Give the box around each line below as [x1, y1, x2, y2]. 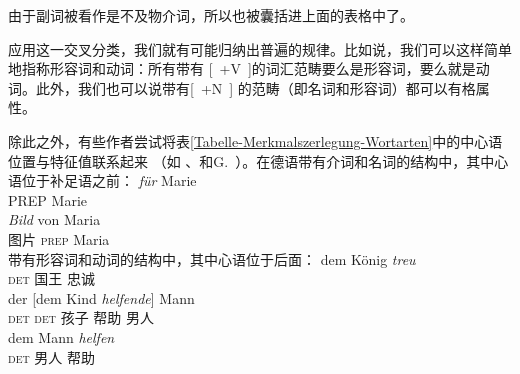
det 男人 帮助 [8, 346, 95, 367]
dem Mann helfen [8, 326, 115, 347]
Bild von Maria [8, 209, 101, 230]
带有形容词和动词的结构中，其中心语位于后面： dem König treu [8, 248, 416, 269]
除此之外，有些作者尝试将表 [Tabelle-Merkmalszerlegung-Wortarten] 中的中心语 [8, 130, 503, 151]
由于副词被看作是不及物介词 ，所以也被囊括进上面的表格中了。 [8, 5, 414, 25]
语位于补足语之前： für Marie [8, 170, 197, 191]
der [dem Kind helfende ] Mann [8, 287, 195, 308]
